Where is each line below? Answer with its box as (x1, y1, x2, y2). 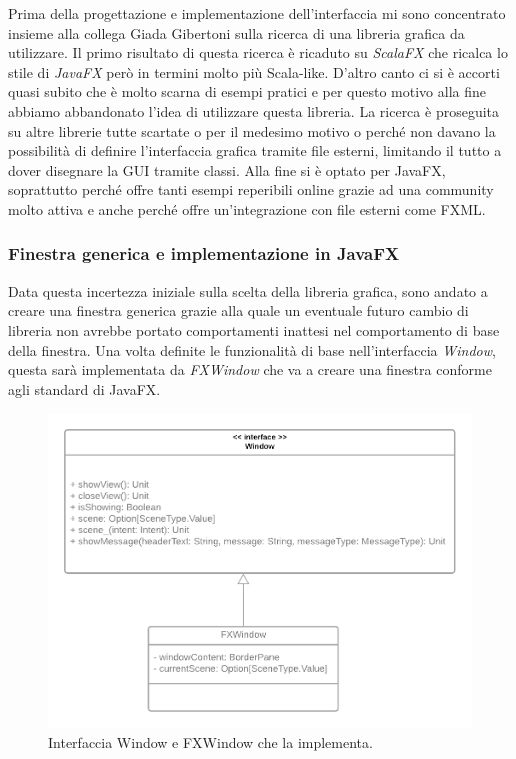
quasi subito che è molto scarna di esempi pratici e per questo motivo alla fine (8, 81, 487, 102)
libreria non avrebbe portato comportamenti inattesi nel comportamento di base (8, 319, 500, 340)
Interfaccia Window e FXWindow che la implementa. (48, 731, 373, 752)
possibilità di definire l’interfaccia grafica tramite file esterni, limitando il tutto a (8, 140, 502, 161)
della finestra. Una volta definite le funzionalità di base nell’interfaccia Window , (8, 339, 496, 360)
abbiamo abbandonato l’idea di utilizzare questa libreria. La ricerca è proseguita (8, 100, 500, 121)
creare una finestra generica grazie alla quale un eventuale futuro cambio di (8, 300, 469, 321)
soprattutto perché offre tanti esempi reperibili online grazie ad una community (8, 179, 494, 200)
